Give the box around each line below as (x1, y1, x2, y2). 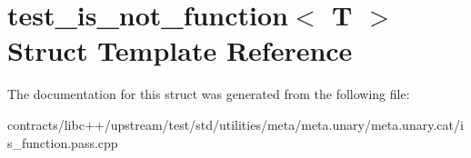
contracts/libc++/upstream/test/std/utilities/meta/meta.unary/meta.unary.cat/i (7, 114, 464, 133)
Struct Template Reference (7, 32, 353, 69)
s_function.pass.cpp (7, 133, 118, 152)
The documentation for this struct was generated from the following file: (7, 84, 410, 104)
